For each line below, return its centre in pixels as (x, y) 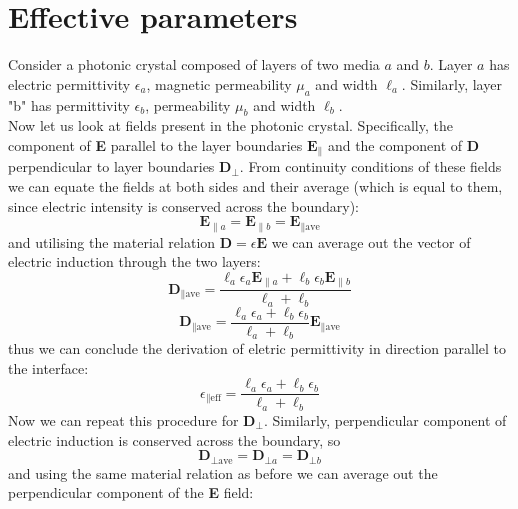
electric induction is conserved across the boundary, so (174, 439)
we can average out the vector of (371, 241)
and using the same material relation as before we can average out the (223, 472)
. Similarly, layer (451, 83)
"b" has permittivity (69, 104)
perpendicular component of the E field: (131, 492)
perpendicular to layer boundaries (111, 166)
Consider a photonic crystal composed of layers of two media (194, 64)
